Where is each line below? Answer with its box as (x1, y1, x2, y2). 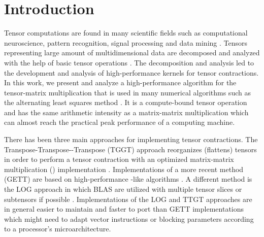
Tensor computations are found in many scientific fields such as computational (4, 27, 248, 38)
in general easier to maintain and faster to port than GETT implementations (4, 204, 244, 214)
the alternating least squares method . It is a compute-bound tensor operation (4, 97, 247, 108)
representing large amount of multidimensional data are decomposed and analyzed (4, 47, 260, 58)
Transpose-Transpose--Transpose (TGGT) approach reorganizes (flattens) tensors (4, 144, 257, 154)
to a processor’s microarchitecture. (4, 223, 111, 234)
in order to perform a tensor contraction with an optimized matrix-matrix (4, 154, 234, 164)
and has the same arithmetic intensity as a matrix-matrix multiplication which (4, 107, 249, 117)
